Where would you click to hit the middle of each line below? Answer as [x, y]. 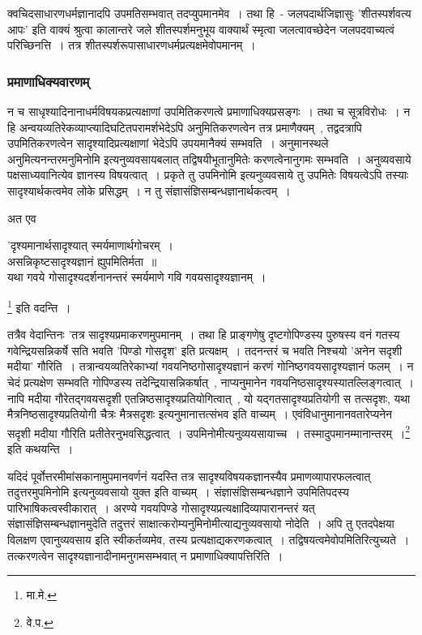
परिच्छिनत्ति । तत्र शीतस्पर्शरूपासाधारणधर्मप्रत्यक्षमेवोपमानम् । [132, 45]
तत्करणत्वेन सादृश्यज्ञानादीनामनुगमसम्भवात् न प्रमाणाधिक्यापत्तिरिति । [145, 555]
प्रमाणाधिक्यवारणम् [49, 81]
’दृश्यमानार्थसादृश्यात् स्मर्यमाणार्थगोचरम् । [90, 245]
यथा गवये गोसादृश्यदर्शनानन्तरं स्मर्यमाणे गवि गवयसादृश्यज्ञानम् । [137, 277]
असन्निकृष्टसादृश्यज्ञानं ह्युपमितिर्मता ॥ [82, 261]
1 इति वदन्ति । [39, 306]
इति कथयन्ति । [40, 448]
